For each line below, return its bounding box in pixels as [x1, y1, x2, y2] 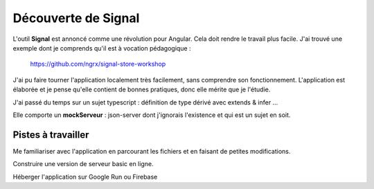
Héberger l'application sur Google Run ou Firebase [12, 172, 158, 181]
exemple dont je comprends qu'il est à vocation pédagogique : [12, 44, 191, 52]
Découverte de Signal [12, 10, 140, 26]
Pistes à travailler [12, 129, 89, 141]
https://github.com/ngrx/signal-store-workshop [30, 60, 166, 69]
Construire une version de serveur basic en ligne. [12, 160, 154, 168]
